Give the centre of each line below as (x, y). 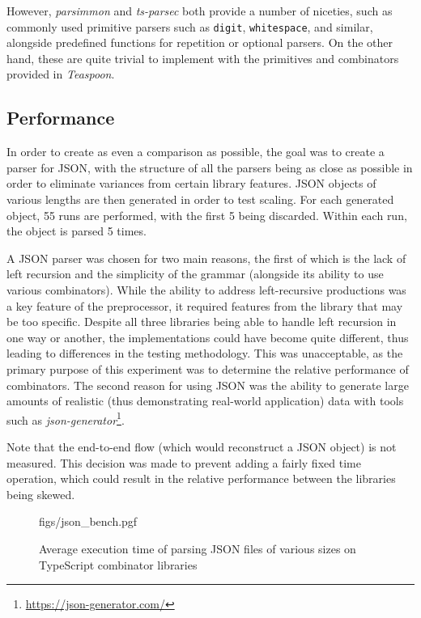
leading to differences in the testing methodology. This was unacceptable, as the (205, 353)
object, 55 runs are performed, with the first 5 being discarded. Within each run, (207, 215)
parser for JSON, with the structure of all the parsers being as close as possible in (210, 167)
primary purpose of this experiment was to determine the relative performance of (208, 368)
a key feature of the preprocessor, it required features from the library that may (205, 305)
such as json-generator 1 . (66, 418)
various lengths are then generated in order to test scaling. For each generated (200, 199)
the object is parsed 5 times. (77, 231)
